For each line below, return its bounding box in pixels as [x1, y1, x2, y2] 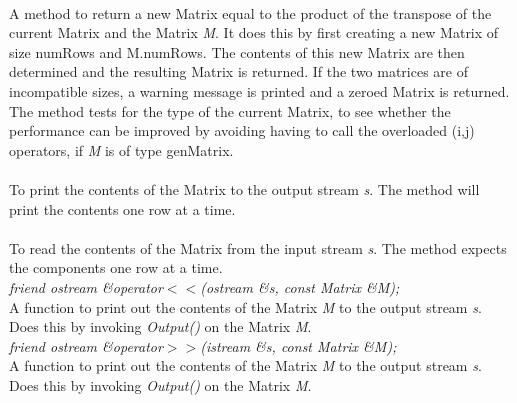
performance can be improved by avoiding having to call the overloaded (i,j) [9, 120, 475, 141]
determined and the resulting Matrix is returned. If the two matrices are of [9, 61, 469, 82]
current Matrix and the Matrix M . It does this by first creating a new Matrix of [9, 22, 499, 43]
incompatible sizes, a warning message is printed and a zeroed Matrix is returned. [9, 80, 510, 101]
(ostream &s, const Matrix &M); [200, 276, 400, 297]
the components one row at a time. [9, 257, 223, 278]
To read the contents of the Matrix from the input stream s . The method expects [9, 237, 507, 258]
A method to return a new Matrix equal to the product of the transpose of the [9, 2, 492, 23]
